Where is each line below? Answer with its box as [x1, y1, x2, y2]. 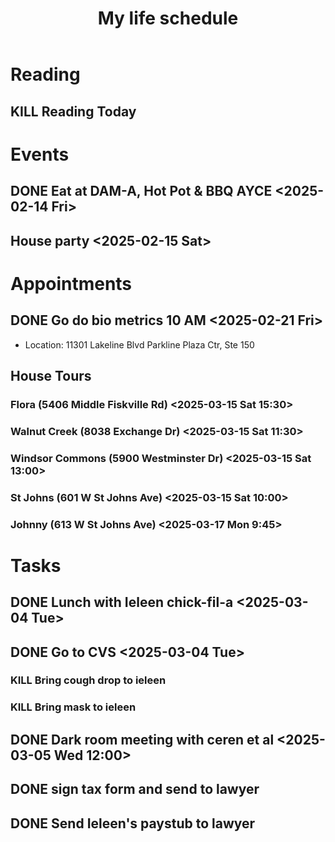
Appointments [10, 272, 133, 295]
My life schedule [97, 7, 239, 30]
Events [10, 143, 70, 166]
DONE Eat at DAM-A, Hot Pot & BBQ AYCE [10, 183, 273, 200]
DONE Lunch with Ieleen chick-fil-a [10, 594, 234, 611]
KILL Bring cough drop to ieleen [10, 673, 167, 687]
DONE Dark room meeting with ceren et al [10, 731, 275, 748]
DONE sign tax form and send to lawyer [10, 781, 260, 798]
